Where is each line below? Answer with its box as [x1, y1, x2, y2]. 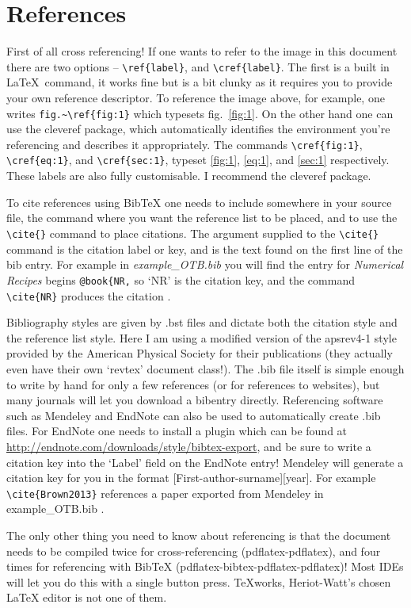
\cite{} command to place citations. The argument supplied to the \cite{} [6, 225, 379, 242]
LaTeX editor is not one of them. [6, 589, 167, 606]
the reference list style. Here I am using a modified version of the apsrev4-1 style [6, 329, 397, 346]
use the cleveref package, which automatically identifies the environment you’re [6, 120, 390, 137]
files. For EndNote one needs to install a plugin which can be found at [6, 423, 348, 439]
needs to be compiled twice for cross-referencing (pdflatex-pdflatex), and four [6, 542, 381, 559]
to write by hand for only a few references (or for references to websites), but [6, 376, 380, 392]
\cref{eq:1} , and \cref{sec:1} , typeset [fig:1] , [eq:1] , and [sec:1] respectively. [6, 151, 390, 168]
